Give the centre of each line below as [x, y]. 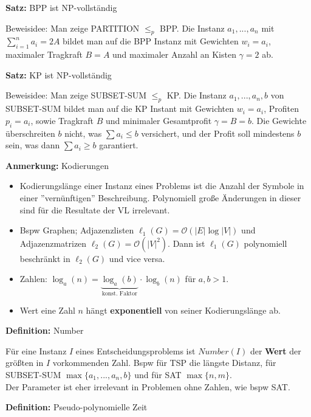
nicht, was [83, 133]
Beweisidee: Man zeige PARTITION [73, 28]
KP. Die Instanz [197, 95]
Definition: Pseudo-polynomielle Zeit [77, 407]
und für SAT [158, 374]
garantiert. [119, 145]
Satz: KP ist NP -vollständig [59, 74]
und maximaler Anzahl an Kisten [174, 54]
